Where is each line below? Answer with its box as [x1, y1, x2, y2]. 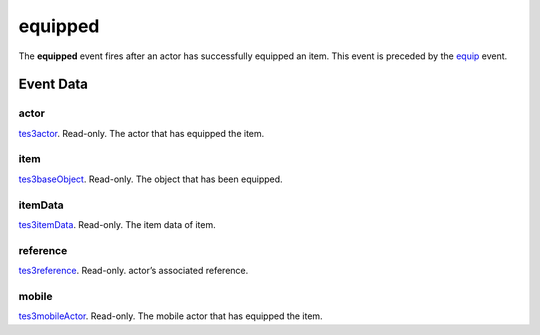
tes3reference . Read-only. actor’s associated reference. [18, 265, 249, 277]
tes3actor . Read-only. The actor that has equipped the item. [18, 127, 265, 139]
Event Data [18, 76, 89, 93]
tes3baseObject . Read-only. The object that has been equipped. [18, 173, 284, 185]
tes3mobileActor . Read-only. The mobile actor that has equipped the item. [18, 310, 324, 322]
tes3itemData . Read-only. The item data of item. [18, 218, 216, 230]
